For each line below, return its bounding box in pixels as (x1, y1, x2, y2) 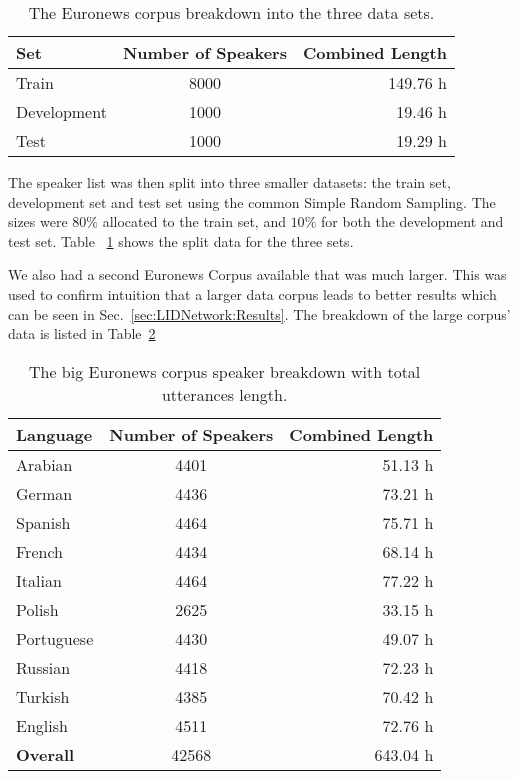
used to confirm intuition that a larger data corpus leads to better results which (8, 283, 497, 304)
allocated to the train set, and (102, 211, 286, 232)
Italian (16, 568, 62, 592)
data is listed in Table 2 (8, 323, 156, 344)
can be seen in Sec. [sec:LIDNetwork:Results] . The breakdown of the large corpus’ (8, 303, 511, 324)
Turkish (16, 684, 70, 708)
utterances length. (161, 382, 288, 406)
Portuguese (16, 626, 94, 650)
